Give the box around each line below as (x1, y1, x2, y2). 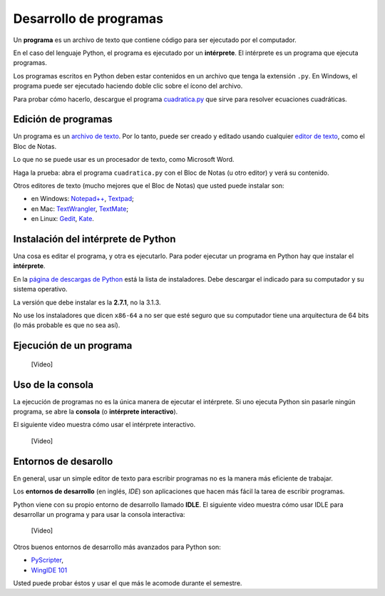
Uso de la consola (13, 379, 94, 391)
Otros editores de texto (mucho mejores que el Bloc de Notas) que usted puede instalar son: (13, 181, 284, 190)
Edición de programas (13, 113, 113, 125)
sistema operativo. (13, 285, 68, 294)
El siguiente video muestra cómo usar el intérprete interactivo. (13, 421, 196, 429)
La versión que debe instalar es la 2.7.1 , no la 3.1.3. (13, 298, 161, 307)
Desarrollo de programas (13, 11, 164, 26)
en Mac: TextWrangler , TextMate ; (31, 204, 128, 213)
